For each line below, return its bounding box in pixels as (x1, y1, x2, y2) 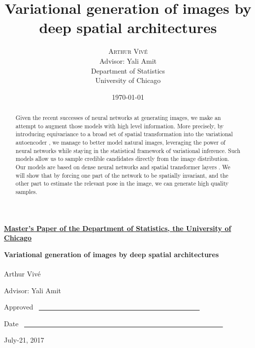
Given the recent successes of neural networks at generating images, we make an (15, 114, 221, 122)
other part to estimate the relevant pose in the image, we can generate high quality (15, 179, 229, 188)
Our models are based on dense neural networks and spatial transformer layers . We (15, 163, 230, 171)
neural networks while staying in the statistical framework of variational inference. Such (15, 146, 241, 155)
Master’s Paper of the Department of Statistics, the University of (4, 223, 231, 233)
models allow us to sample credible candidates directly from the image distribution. (15, 155, 229, 163)
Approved (4, 302, 33, 312)
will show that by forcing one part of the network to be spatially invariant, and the (15, 171, 228, 179)
